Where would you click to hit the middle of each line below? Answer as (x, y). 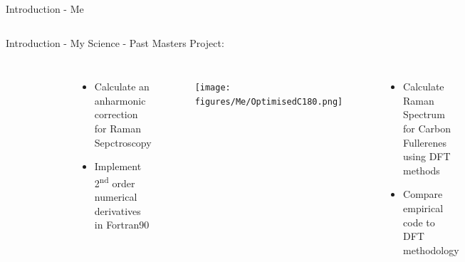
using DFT (427, 156)
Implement (118, 166)
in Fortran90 (122, 225)
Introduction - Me (45, 9)
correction (116, 114)
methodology (431, 250)
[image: (213, 88)
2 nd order (115, 182)
